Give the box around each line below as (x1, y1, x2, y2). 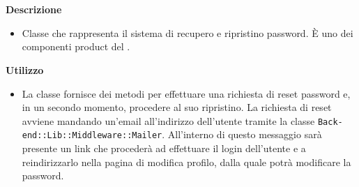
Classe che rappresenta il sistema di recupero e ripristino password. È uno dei (22, 25, 353, 40)
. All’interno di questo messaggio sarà (162, 127, 322, 142)
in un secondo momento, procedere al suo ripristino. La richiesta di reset (22, 100, 332, 114)
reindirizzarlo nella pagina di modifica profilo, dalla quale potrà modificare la (22, 154, 351, 169)
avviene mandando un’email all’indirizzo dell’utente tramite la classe (22, 113, 315, 128)
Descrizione (6, 2, 62, 17)
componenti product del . (22, 39, 130, 54)
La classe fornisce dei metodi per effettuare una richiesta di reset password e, (22, 86, 351, 100)
